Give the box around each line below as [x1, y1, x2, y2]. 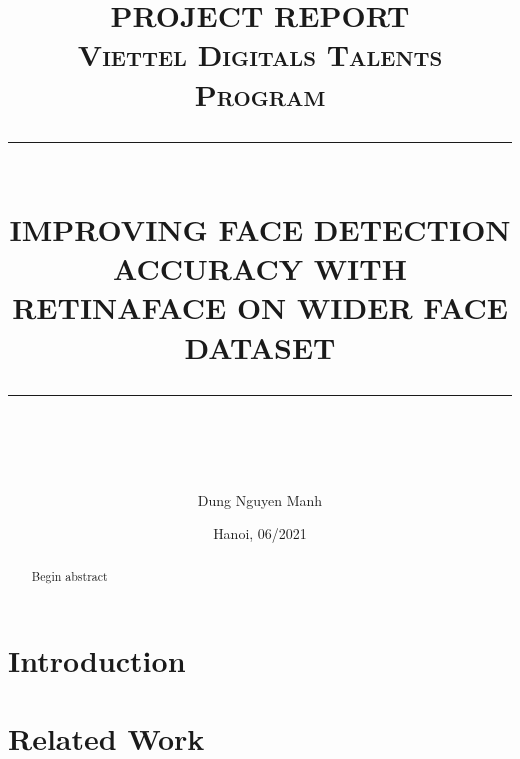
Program [194, 73, 326, 114]
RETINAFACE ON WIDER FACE [12, 287, 508, 328]
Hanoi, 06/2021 [213, 523, 307, 544]
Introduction [8, 639, 186, 680]
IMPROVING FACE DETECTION [9, 208, 511, 249]
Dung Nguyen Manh [197, 489, 323, 510]
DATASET [184, 326, 336, 367]
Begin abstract [31, 567, 108, 584]
